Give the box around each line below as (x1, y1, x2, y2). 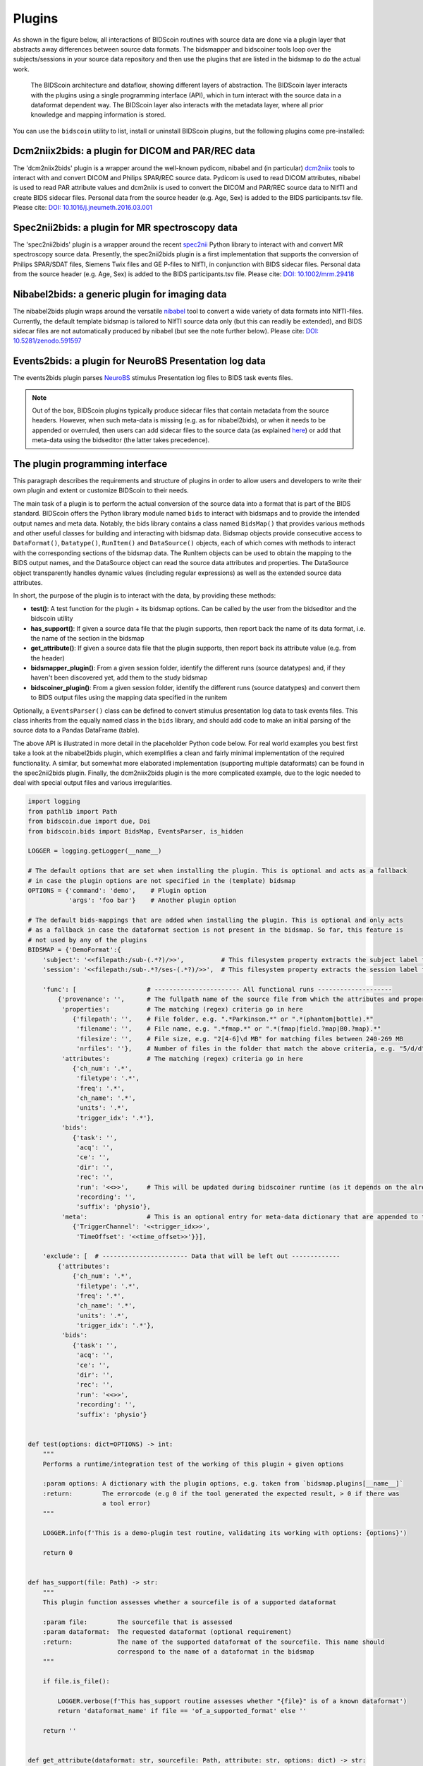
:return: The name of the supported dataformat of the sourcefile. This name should (42, 1637, 385, 1646)
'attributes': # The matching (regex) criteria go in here (61, 1055, 303, 1062)
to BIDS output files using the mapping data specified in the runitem (30, 693, 228, 702)
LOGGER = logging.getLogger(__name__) (27, 847, 162, 855)
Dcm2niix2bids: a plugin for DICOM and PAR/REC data (13, 145, 255, 157)
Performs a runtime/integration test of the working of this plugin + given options (42, 1459, 345, 1468)
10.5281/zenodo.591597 (13, 336, 82, 345)
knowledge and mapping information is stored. (30, 110, 166, 119)
